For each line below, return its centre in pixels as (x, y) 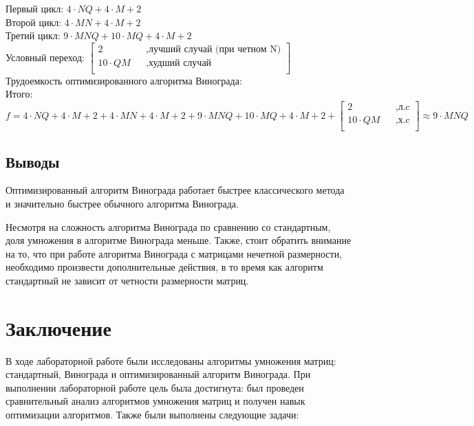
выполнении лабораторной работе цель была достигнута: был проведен (155, 387)
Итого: (19, 94)
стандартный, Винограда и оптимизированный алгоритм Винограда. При (158, 374)
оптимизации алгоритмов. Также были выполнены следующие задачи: (152, 415)
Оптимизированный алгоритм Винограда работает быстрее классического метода (175, 190)
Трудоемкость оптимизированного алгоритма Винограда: (124, 80)
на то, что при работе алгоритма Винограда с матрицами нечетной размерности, (174, 253)
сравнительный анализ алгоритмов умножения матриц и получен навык (155, 401)
